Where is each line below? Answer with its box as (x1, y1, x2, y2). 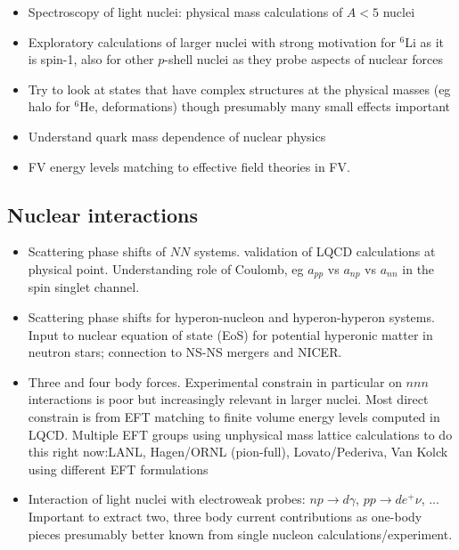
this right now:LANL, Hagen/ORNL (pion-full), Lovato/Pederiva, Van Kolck (28, 442, 448, 461)
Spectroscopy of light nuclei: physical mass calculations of (28, 3, 343, 20)
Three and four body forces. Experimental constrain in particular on (28, 372, 402, 391)
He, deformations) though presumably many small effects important (79, 97, 451, 116)
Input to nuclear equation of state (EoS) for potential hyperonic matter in (28, 325, 433, 344)
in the (402, 259, 435, 278)
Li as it (405, 32, 445, 51)
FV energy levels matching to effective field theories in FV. (28, 157, 350, 175)
